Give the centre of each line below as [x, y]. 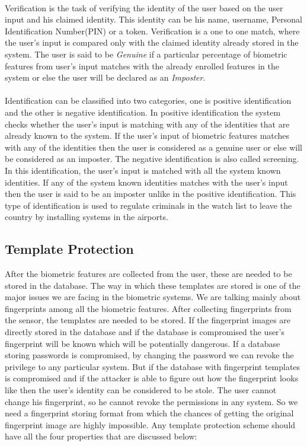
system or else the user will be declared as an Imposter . [105, 77]
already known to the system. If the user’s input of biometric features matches [147, 136]
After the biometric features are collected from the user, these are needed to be [148, 274]
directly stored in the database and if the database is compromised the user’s [145, 332]
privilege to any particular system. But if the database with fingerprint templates [153, 366]
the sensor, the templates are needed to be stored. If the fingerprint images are [148, 320]
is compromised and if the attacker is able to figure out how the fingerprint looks [152, 378]
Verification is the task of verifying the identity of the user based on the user [144, 7]
